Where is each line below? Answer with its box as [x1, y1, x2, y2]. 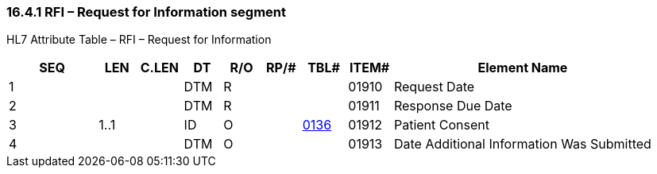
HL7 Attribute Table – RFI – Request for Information [6, 33, 272, 47]
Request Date [393, 79, 475, 95]
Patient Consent [393, 117, 489, 133]
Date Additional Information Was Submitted [393, 136, 651, 153]
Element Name [477, 60, 568, 76]
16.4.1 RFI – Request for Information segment [6, 4, 287, 20]
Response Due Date [393, 98, 512, 114]
